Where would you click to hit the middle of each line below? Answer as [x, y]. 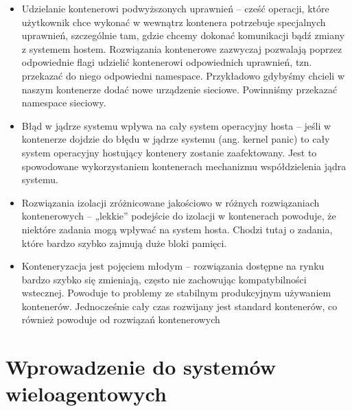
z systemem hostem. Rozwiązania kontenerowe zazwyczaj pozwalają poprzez [182, 48]
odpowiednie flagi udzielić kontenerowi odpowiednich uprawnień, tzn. [167, 62]
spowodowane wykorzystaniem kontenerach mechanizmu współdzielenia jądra [184, 166]
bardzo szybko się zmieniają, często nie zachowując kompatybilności [164, 279]
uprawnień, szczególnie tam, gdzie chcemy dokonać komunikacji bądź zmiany [183, 35]
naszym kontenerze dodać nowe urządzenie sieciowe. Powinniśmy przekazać [179, 89]
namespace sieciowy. [64, 103]
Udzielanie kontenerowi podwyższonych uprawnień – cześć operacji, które [175, 8]
